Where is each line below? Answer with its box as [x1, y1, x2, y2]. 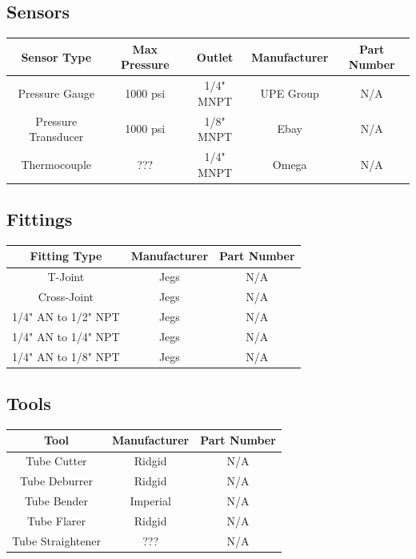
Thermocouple [21, 155, 92, 172]
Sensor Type [21, 48, 92, 65]
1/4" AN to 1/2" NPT [12, 308, 120, 324]
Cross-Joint [38, 288, 94, 305]
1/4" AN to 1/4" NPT [12, 328, 120, 344]
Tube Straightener [12, 532, 101, 549]
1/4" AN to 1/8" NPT [12, 348, 120, 364]
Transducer [29, 128, 84, 145]
